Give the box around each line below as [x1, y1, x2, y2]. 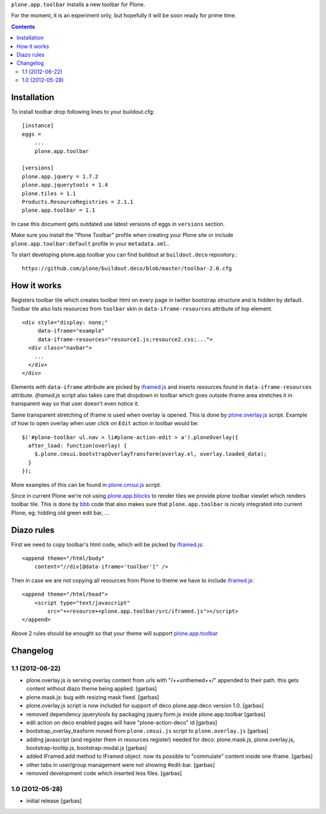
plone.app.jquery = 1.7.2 [22, 173, 99, 180]
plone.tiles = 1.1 [22, 190, 77, 197]
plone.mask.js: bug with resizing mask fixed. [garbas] [26, 693, 159, 701]
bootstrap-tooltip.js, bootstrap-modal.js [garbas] [26, 744, 147, 752]
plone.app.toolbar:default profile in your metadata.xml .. [11, 239, 170, 247]
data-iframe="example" [37, 327, 105, 334]
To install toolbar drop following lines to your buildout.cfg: [11, 108, 155, 116]
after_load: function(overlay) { [28, 442, 127, 449]
